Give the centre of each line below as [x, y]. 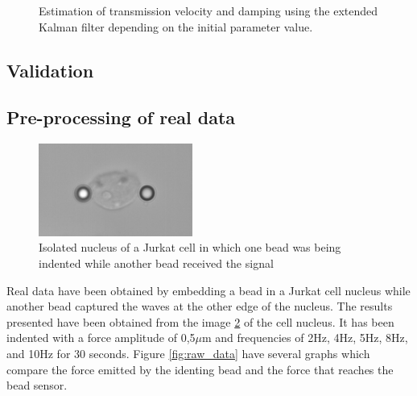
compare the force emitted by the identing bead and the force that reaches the [200, 369]
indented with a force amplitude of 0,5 [101, 338]
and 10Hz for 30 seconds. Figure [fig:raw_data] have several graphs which [188, 353]
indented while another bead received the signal [156, 263]
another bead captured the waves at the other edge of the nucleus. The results [200, 306]
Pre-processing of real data [121, 117]
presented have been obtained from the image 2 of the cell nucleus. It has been [200, 321]
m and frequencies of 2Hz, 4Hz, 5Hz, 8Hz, [305, 338]
